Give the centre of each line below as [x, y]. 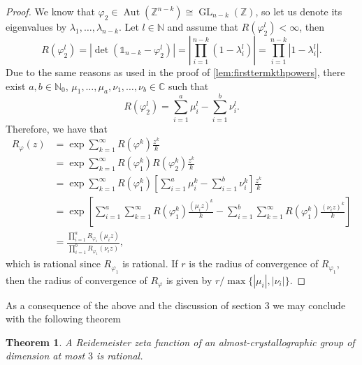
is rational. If [150, 263]
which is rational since [53, 263]
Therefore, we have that [57, 128]
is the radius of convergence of [254, 263]
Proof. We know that [50, 11]
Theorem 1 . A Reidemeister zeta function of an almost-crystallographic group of [180, 342]
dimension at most [45, 356]
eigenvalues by [36, 27]
